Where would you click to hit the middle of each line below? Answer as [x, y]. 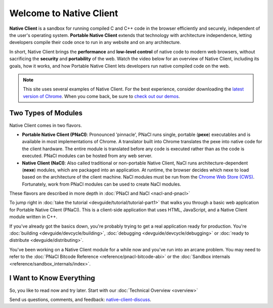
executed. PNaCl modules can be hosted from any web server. [87, 156]
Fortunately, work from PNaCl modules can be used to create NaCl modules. [102, 184]
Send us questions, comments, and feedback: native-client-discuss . [80, 299]
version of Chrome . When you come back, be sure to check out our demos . [102, 96]
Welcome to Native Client [64, 13]
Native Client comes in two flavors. [46, 125]
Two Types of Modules [46, 113]
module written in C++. [33, 217]
